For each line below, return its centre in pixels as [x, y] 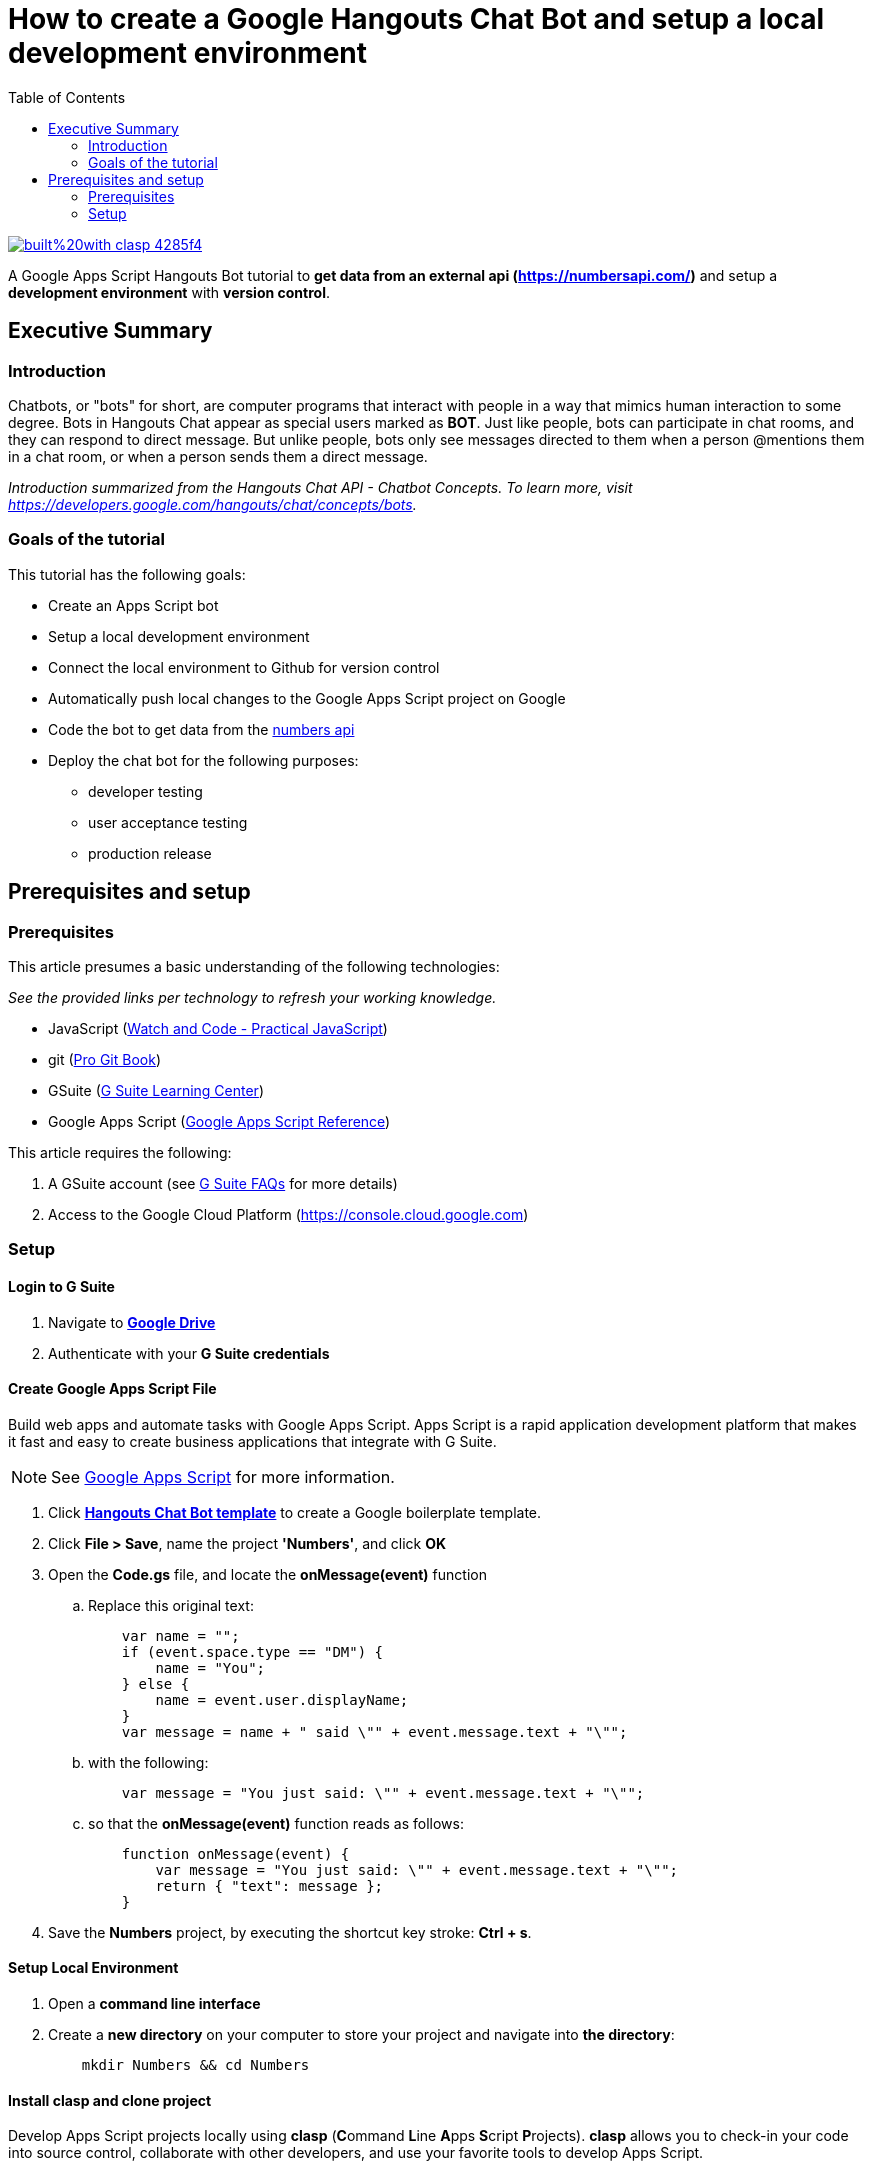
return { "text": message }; [269, 1885]
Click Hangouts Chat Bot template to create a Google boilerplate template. [295, 1512]
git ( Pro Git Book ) [105, 1059]
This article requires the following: [120, 1152]
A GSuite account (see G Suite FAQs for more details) [223, 1183]
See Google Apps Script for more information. [223, 1476]
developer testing [145, 791]
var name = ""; [180, 1635]
